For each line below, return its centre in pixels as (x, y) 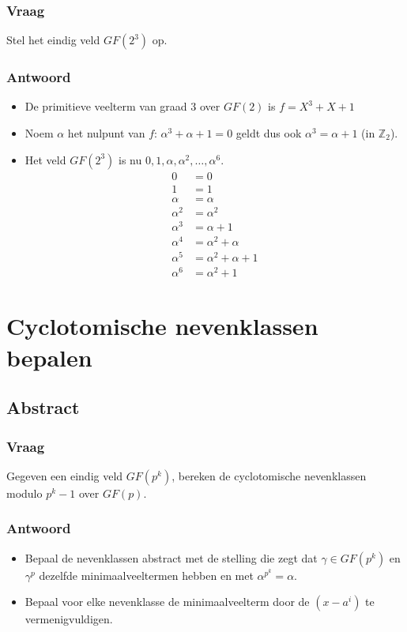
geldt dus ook (269, 133)
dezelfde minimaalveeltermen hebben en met (146, 575)
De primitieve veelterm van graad (106, 106)
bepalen (49, 357)
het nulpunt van (106, 133)
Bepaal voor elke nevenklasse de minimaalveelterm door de (167, 602)
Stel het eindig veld (53, 40)
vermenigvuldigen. (69, 619)
